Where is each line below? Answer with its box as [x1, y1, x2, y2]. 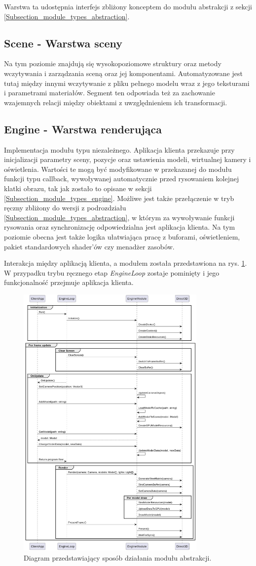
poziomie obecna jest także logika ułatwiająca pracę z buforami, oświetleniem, [4, 231, 240, 242]
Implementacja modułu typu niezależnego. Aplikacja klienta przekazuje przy [4, 144, 235, 155]
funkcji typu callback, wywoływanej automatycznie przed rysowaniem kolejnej [4, 173, 239, 184]
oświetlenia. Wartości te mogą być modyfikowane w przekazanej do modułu [4, 163, 232, 174]
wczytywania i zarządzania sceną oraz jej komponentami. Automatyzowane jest [4, 68, 243, 78]
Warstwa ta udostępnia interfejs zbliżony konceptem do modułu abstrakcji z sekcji [4, 1, 252, 11]
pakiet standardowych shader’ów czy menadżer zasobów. [4, 241, 175, 251]
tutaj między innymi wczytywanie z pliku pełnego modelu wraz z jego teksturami [4, 78, 250, 88]
